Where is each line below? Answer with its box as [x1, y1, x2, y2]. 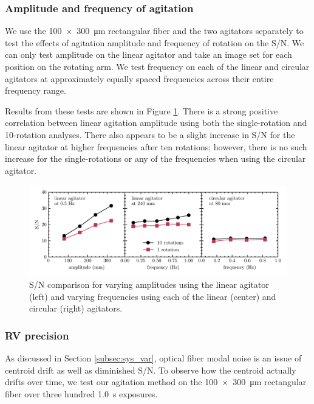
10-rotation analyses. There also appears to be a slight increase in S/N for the [5, 128, 295, 141]
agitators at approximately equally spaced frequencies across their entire [5, 72, 274, 85]
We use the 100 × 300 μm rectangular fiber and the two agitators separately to [5, 24, 304, 37]
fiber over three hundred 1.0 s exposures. [5, 387, 158, 400]
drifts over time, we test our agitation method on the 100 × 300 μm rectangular [5, 375, 307, 388]
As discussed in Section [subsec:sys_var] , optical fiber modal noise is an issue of [5, 352, 302, 364]
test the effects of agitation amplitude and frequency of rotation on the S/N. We [5, 36, 304, 49]
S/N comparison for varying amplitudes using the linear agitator [29, 278, 269, 290]
